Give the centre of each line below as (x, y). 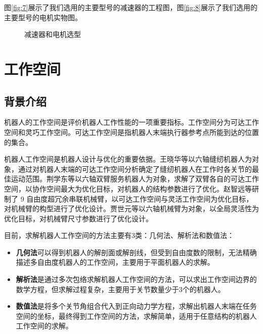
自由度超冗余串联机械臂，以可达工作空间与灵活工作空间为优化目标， (140, 198)
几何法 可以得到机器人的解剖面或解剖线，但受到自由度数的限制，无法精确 (136, 252)
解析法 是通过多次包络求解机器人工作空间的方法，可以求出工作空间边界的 (136, 279)
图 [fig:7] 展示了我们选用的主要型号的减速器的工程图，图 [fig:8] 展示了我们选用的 (131, 7)
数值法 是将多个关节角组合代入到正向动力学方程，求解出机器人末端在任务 (136, 306)
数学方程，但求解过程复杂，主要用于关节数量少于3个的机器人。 (120, 289)
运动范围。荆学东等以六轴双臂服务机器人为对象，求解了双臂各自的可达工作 (135, 179)
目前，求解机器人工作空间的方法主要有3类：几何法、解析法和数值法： (119, 235)
